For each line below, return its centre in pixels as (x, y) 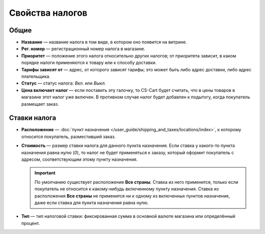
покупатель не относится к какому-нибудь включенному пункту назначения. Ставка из (127, 189)
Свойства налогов (48, 13)
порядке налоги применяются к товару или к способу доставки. (89, 63)
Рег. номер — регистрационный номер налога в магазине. (83, 49)
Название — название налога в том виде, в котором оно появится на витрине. (104, 42)
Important (45, 173)
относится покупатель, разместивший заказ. (69, 136)
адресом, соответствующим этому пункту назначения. (79, 159)
